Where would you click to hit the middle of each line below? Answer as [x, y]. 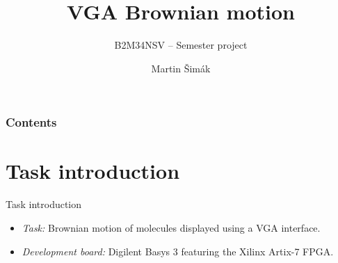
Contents [31, 122]
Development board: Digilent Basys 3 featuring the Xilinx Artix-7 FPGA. [178, 251]
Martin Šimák [181, 68]
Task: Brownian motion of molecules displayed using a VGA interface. [171, 227]
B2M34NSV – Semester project [181, 45]
